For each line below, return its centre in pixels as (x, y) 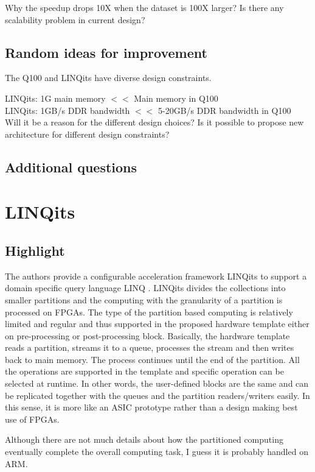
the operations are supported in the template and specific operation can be (144, 371)
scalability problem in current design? (75, 19)
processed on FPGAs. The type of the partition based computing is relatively (149, 312)
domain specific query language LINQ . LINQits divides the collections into (145, 288)
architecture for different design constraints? (87, 134)
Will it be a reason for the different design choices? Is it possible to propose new (154, 122)
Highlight (35, 250)
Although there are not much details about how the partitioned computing (144, 439)
